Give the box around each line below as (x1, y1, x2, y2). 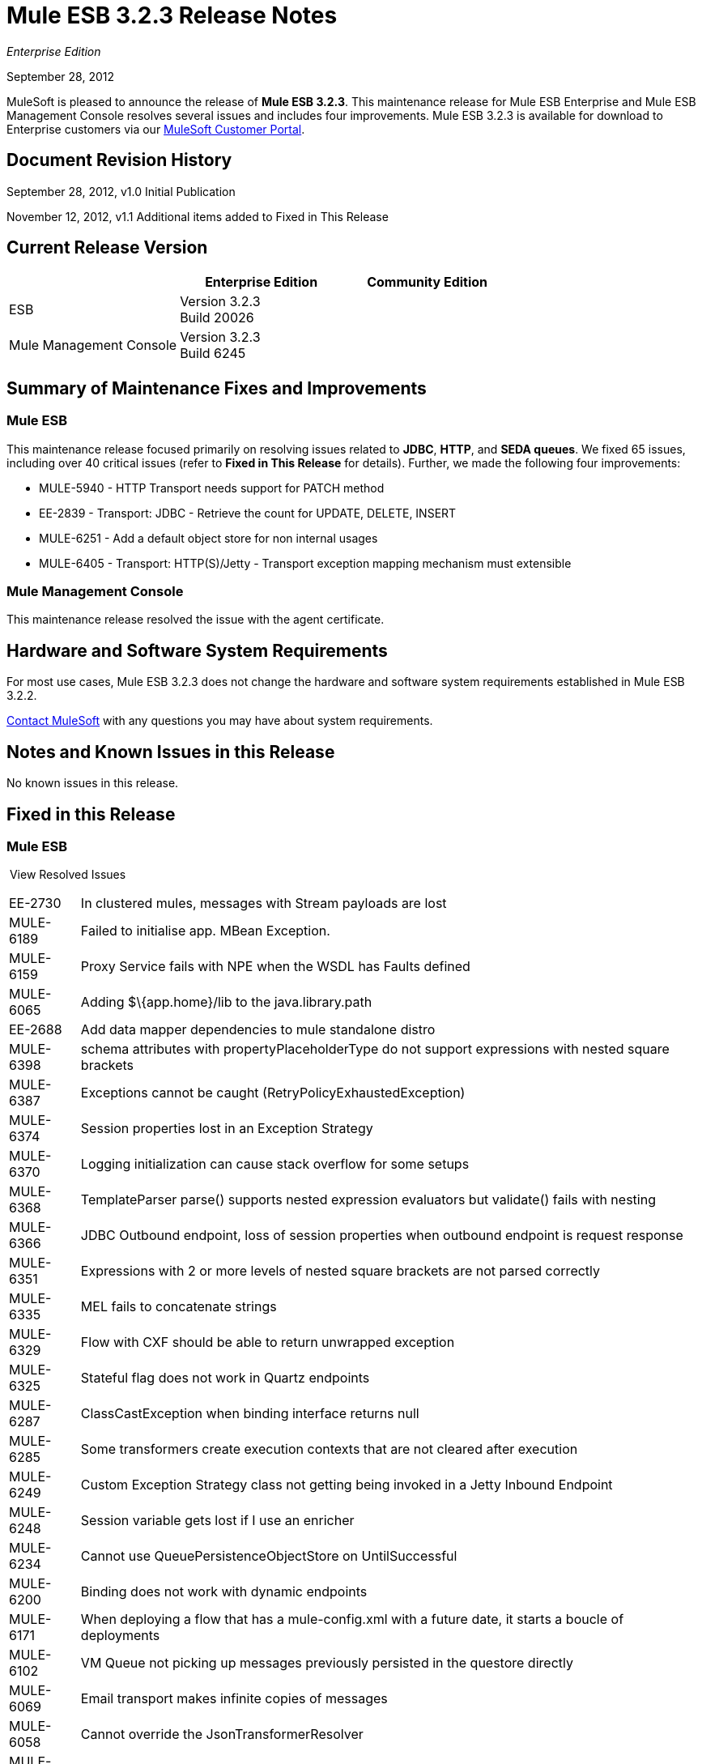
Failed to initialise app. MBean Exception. (80, 922, 330, 940)
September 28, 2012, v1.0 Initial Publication (6, 184, 236, 198)
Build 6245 (180, 345, 246, 362)
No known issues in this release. (6, 776, 179, 790)
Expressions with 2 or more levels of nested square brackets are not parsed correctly (80, 1263, 601, 1280)
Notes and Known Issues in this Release (6, 741, 335, 762)
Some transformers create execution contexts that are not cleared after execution (80, 1441, 578, 1458)
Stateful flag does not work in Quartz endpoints (80, 1370, 370, 1387)
